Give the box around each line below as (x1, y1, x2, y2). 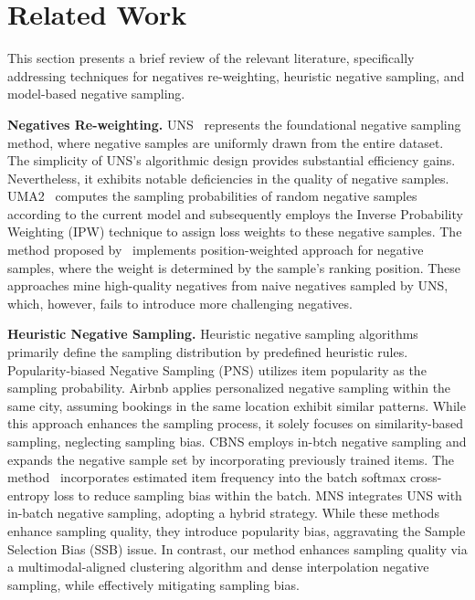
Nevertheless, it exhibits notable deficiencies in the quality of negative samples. (7, 168, 449, 187)
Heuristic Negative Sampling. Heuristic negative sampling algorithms (7, 324, 418, 343)
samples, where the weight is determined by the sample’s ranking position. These (7, 258, 461, 277)
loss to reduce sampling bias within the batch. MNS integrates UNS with (53, 485, 462, 504)
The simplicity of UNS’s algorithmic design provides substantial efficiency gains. (7, 151, 456, 170)
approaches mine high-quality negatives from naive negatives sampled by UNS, (7, 276, 449, 295)
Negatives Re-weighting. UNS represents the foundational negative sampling (7, 114, 461, 133)
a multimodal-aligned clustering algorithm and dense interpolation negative (7, 557, 429, 576)
